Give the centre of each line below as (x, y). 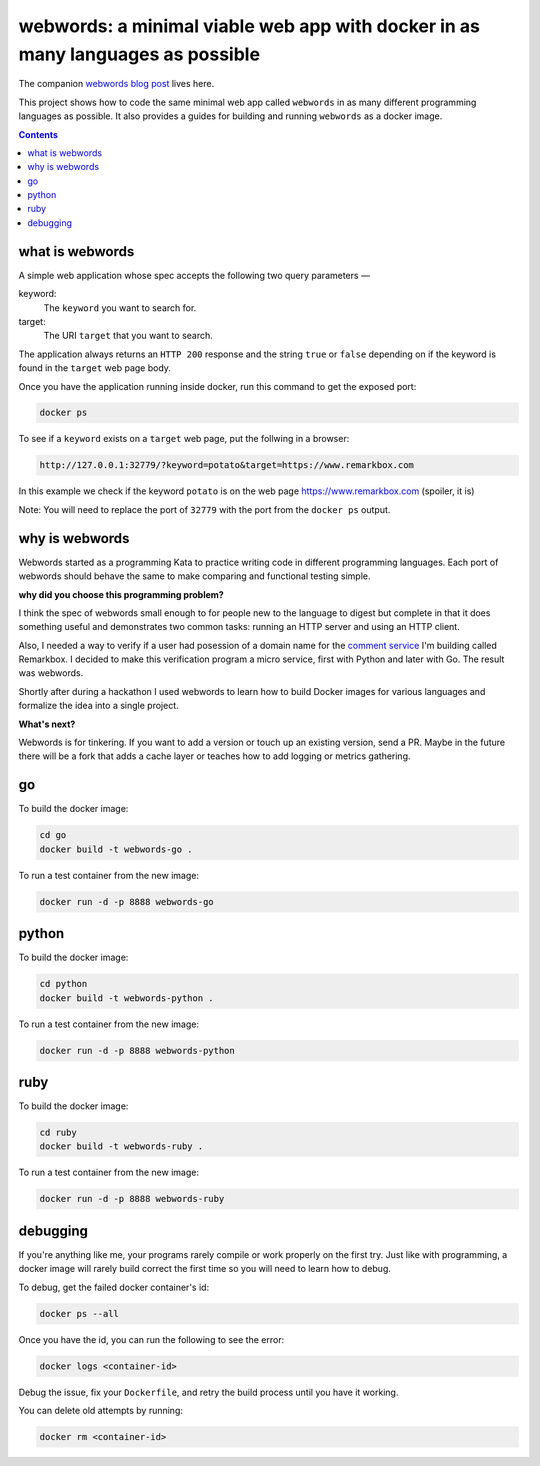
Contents (38, 134)
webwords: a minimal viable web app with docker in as (249, 26)
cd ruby (58, 1132)
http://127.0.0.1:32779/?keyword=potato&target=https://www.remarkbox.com (227, 465)
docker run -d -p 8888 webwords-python (137, 1050)
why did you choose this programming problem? (121, 594)
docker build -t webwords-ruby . (121, 1146)
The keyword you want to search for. (120, 307)
